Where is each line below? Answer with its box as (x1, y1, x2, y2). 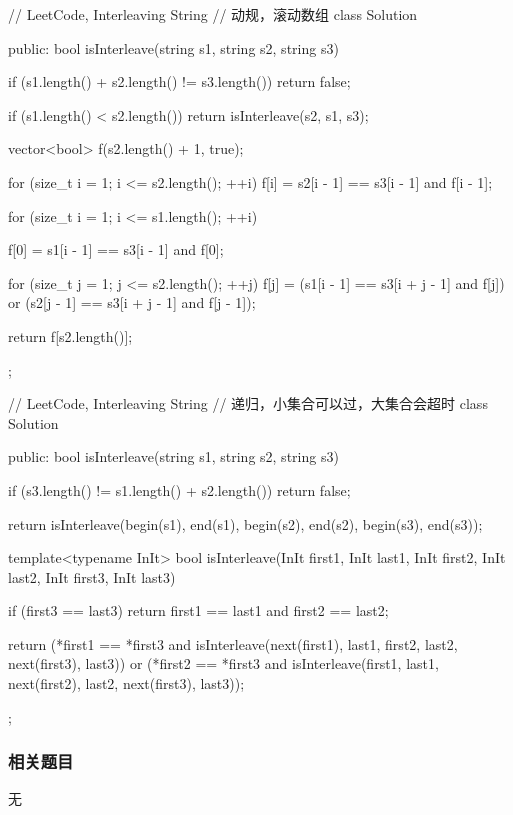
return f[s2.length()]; (8, 325, 133, 346)
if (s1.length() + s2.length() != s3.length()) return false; (8, 71, 351, 92)
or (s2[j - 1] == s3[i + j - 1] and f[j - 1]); (8, 292, 256, 313)
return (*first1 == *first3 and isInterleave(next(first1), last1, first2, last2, (8, 633, 458, 654)
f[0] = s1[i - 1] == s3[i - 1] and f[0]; (8, 239, 224, 260)
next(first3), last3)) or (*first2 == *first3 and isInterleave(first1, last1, (8, 653, 439, 674)
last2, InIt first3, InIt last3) (8, 566, 176, 587)
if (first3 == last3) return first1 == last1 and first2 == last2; (8, 600, 389, 621)
